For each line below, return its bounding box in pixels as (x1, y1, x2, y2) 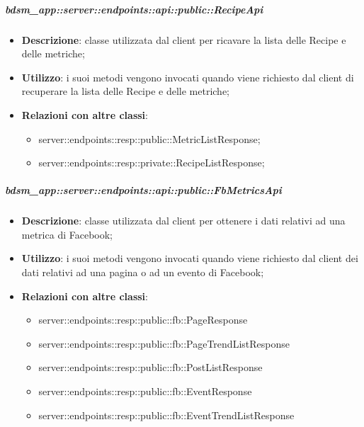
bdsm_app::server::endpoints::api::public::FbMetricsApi (5, 183, 282, 198)
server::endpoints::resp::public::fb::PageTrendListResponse (38, 336, 290, 351)
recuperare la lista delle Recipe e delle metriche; (21, 84, 230, 98)
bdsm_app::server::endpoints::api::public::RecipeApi (5, 1, 263, 16)
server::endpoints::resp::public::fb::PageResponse (38, 312, 248, 327)
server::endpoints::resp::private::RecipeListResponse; (38, 155, 265, 170)
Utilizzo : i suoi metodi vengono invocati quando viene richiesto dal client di (21, 69, 354, 84)
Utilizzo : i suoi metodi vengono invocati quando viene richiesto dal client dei (21, 251, 358, 266)
